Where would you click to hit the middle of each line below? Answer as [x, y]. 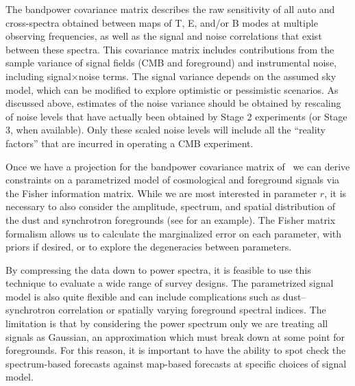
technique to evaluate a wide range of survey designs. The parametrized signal [170, 283]
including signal [38, 76]
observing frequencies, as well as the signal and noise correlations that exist [164, 36]
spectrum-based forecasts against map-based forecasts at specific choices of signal [176, 363]
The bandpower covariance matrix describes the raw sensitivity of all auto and [170, 9]
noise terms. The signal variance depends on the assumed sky [207, 76]
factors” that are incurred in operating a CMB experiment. [130, 143]
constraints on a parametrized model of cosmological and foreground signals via [173, 180]
